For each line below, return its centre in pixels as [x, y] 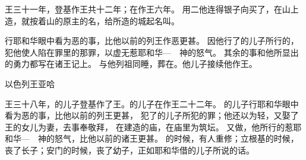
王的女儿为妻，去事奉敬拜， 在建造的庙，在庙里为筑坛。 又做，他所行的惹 [149, 127]
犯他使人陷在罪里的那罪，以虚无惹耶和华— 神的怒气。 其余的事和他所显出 [152, 52]
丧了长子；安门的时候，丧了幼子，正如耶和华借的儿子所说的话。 [130, 150]
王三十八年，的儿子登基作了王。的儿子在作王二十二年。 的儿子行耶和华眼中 [152, 103]
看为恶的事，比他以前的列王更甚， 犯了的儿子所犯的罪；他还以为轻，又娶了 [152, 115]
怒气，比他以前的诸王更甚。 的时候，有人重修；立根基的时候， [176, 138]
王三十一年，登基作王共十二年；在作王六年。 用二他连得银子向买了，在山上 [152, 9]
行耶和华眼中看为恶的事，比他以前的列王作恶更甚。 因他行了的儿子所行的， [152, 41]
